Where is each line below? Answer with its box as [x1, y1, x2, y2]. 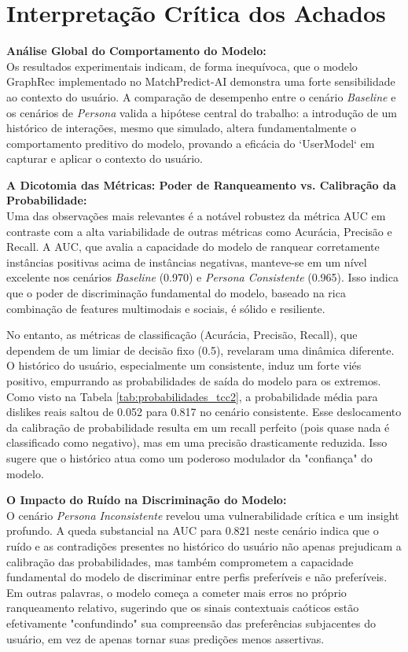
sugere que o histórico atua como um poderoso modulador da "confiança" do [6, 449, 373, 466]
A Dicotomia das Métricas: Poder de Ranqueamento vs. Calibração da [6, 176, 396, 193]
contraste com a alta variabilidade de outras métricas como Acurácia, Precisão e [6, 223, 392, 239]
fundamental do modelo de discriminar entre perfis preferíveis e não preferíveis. [6, 569, 388, 585]
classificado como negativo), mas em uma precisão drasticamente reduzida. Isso [6, 434, 388, 451]
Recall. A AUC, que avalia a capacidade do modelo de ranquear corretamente [6, 238, 380, 255]
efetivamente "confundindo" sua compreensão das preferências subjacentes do [6, 614, 376, 631]
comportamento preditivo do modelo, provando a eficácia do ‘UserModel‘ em [6, 134, 375, 151]
